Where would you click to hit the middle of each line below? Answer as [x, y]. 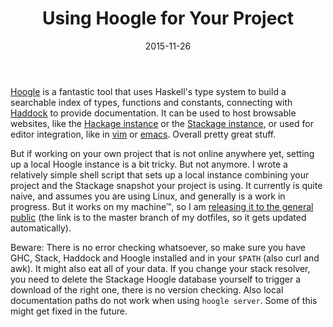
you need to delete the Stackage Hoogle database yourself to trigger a [156, 279]
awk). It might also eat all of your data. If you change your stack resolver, [160, 268]
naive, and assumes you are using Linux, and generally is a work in [148, 196]
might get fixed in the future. [69, 311]
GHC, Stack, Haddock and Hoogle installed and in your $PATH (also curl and [165, 258]
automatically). [41, 228]
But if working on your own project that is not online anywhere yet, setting [162, 153]
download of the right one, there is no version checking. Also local [147, 289]
